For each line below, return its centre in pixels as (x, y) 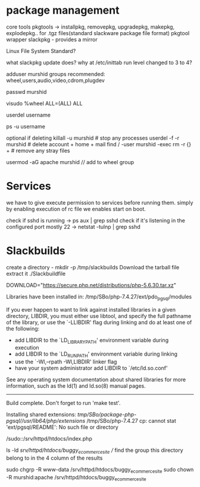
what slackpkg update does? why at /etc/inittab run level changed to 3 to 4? (99, 62)
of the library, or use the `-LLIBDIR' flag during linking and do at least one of (99, 322)
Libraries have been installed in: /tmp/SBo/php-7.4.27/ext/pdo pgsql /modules (99, 297)
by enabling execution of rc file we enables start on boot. (76, 209)
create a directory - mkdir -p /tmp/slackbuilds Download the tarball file (93, 267)
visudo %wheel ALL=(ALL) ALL (44, 103)
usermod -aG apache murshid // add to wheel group (70, 162)
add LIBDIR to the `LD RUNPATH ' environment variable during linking (96, 355)
